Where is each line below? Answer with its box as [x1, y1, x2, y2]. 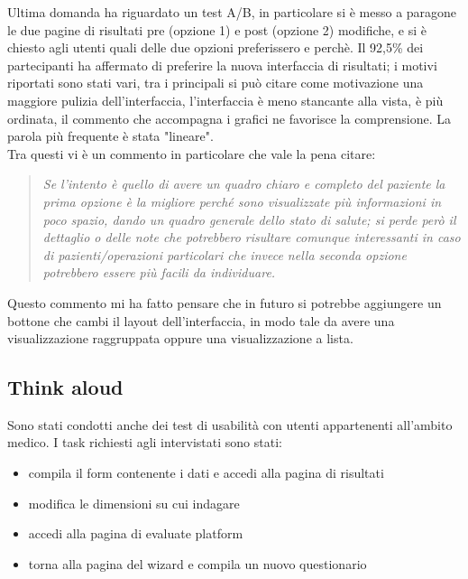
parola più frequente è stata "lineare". [7, 126, 214, 145]
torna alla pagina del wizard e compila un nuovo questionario [28, 554, 367, 573]
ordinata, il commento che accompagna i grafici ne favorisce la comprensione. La [7, 108, 452, 127]
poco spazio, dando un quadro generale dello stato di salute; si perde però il [42, 210, 456, 229]
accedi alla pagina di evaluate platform [28, 524, 243, 543]
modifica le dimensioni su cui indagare [28, 493, 240, 512]
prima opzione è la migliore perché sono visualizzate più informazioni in [42, 191, 442, 210]
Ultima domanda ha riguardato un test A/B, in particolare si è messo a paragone [7, 3, 457, 21]
